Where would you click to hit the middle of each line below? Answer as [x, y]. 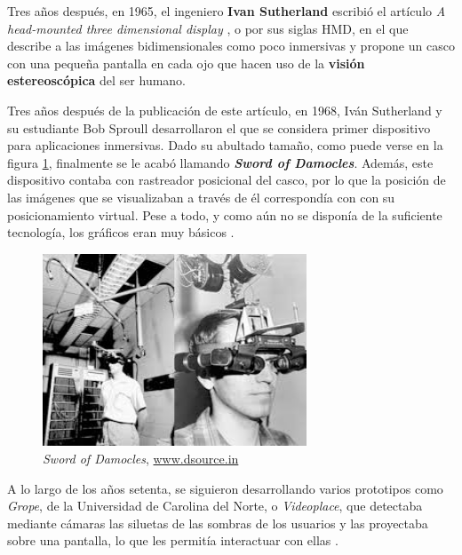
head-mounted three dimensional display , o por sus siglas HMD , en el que [208, 28]
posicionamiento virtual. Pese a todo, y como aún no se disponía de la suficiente [225, 214]
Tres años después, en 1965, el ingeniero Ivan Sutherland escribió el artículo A [227, 11]
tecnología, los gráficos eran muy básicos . [121, 232]
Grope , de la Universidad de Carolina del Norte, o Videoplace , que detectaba [215, 506]
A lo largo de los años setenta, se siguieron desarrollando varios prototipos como [225, 488]
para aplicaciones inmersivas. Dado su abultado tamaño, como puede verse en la [225, 145]
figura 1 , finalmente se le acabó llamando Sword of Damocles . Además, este [220, 162]
